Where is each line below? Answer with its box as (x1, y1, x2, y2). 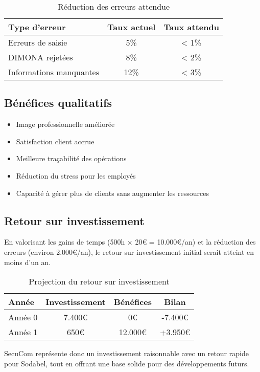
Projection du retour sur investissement (29, 275, 170, 288)
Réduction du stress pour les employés (16, 170, 136, 181)
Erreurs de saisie (8, 36, 67, 48)
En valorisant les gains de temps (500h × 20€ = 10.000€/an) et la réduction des (4, 236, 256, 247)
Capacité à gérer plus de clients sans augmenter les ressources (16, 187, 209, 198)
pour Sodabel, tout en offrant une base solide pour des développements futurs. (4, 358, 249, 368)
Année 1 (8, 326, 38, 338)
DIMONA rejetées (8, 51, 73, 63)
